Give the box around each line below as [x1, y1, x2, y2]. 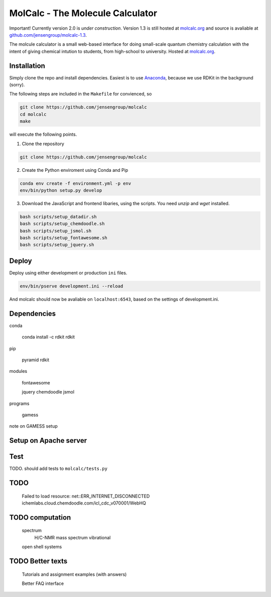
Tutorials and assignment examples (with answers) [22, 571, 127, 577]
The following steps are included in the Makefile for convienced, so [9, 91, 152, 97]
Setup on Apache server [9, 436, 87, 445]
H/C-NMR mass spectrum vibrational [34, 534, 111, 540]
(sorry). [9, 82, 25, 88]
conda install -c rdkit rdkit [22, 334, 75, 340]
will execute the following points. [9, 131, 77, 138]
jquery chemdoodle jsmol [22, 389, 75, 395]
